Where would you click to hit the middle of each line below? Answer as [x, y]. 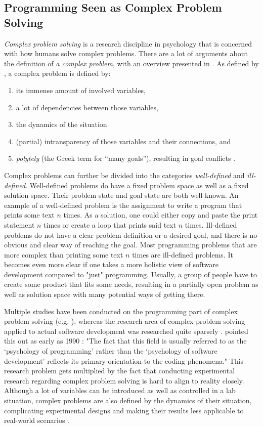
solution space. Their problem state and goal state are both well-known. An [121, 195]
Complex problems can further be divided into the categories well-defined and [124, 175]
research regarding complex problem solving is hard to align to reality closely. [124, 380]
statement [19, 224]
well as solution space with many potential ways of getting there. [105, 294]
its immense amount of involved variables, [81, 90]
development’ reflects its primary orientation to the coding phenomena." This [124, 360]
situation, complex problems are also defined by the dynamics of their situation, [128, 400]
